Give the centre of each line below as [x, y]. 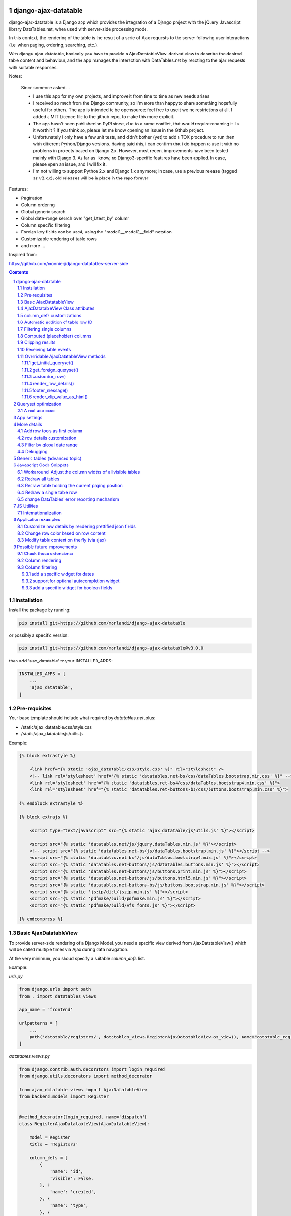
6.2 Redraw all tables [39, 479]
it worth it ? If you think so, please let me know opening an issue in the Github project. [119, 130]
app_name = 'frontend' [46, 1010]
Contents [19, 272]
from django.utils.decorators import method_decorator [86, 1076]
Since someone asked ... [46, 87]
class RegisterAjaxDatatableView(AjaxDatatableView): [84, 1124]
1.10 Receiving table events [44, 349]
